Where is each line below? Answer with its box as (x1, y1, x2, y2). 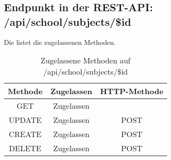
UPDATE (8, 114, 42, 126)
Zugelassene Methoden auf (40, 55, 131, 66)
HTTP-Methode (100, 85, 164, 97)
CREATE (9, 128, 42, 140)
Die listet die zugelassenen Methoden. (4, 37, 116, 47)
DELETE (9, 142, 42, 154)
